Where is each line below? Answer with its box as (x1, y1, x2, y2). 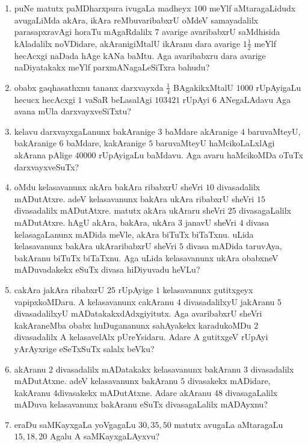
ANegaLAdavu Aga (219, 93, 291, 105)
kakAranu (14, 386, 51, 398)
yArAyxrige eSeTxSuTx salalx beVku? (14, 342, 155, 355)
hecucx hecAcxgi (14, 93, 75, 105)
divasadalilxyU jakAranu (183, 295, 275, 308)
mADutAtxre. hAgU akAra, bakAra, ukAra (14, 215, 176, 228)
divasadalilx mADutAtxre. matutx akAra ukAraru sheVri (14, 204, 226, 217)
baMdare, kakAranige (66, 137, 146, 149)
